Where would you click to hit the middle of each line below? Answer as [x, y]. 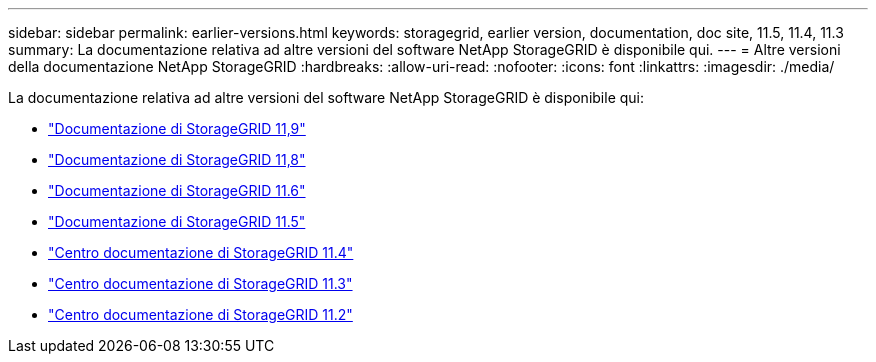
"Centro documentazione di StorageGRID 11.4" [201, 252]
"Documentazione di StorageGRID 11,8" [177, 159]
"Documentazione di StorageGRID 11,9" [177, 128]
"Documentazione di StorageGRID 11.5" [177, 221]
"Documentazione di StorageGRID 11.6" [177, 190]
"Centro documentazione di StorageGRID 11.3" [200, 283]
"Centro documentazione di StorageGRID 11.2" [200, 314]
